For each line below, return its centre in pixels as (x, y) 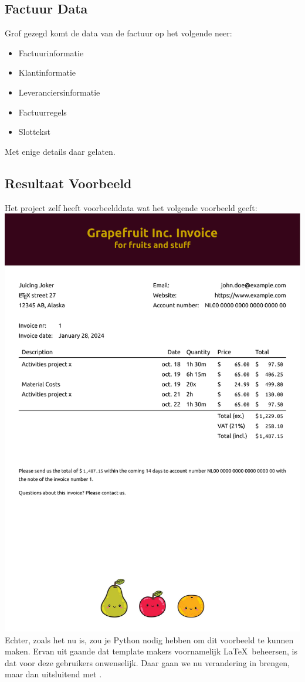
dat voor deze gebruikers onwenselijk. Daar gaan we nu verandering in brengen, (147, 662)
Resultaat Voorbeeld (68, 183)
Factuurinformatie (51, 52)
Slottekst (34, 132)
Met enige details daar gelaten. (60, 151)
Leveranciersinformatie (59, 92)
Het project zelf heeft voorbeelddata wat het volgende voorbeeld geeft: (131, 207)
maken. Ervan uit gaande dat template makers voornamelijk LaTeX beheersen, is (151, 651)
